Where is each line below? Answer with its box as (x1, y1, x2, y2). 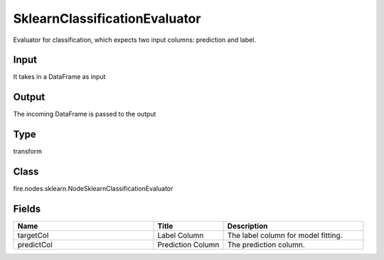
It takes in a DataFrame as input (13, 72, 106, 81)
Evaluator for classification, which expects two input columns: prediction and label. (13, 36, 256, 44)
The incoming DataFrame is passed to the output (13, 110, 156, 119)
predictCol (17, 240, 53, 250)
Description (227, 221, 268, 231)
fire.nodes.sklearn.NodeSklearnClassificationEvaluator (13, 185, 174, 193)
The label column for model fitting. (227, 231, 343, 241)
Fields (13, 202, 41, 215)
